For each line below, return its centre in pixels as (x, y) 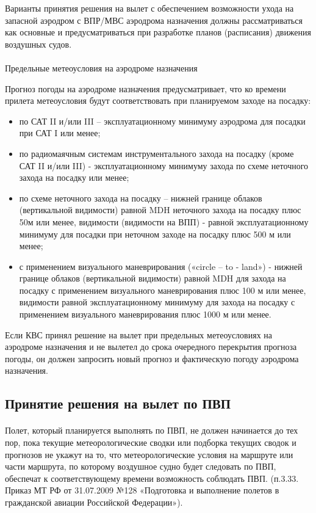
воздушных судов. (38, 44)
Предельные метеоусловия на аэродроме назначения (101, 67)
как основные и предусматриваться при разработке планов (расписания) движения (158, 32)
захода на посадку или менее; (74, 177)
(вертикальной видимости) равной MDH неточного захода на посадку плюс (160, 210)
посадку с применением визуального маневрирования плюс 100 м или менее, (163, 290)
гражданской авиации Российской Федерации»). (94, 502)
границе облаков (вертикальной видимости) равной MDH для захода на (153, 278)
